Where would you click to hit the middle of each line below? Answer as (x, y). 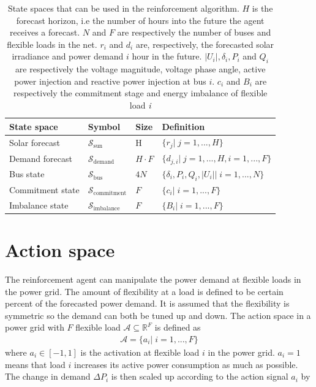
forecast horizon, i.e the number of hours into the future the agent (140, 20)
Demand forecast (41, 158)
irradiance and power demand (68, 56)
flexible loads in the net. (52, 44)
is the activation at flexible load (140, 352)
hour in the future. (167, 56)
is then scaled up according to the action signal (200, 376)
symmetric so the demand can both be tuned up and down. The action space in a (158, 315)
